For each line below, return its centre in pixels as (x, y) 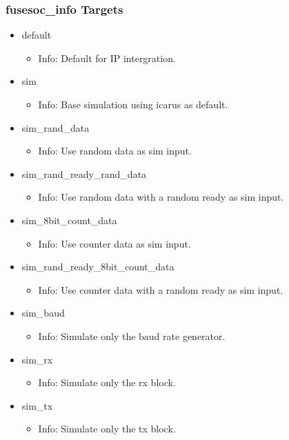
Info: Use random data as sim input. (115, 151)
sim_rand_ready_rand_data (84, 173)
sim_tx (37, 405)
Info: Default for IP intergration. (107, 58)
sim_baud (43, 313)
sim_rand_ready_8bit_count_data (98, 267)
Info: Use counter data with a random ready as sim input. (161, 289)
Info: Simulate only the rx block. (107, 382)
